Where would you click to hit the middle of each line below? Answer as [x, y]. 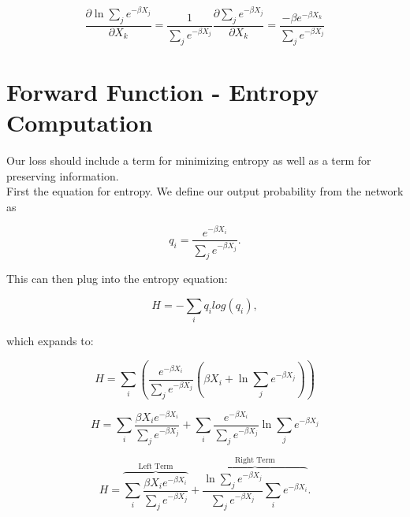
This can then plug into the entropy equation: [117, 279]
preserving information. [63, 175]
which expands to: [50, 341]
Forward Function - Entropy [163, 91]
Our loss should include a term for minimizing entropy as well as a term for [189, 160]
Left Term [156, 466]
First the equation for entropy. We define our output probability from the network [205, 191]
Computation [80, 123]
